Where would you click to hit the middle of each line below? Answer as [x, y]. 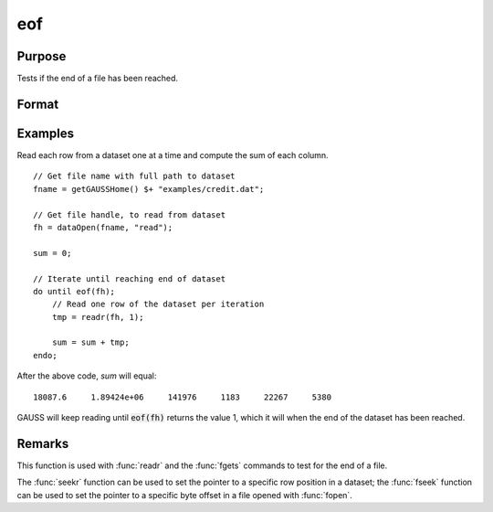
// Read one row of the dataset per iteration [158, 304]
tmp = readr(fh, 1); [98, 317]
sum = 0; [52, 253]
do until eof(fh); [74, 291]
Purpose [42, 56]
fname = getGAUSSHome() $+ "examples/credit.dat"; [149, 189]
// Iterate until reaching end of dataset [130, 278]
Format [38, 104]
